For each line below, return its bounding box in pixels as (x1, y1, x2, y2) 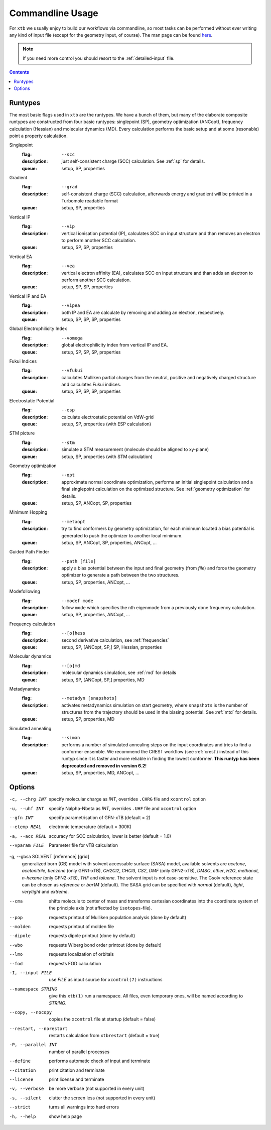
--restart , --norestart (9, 1026, 68, 1032)
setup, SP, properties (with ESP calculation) (61, 421, 152, 427)
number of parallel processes (49, 1049, 110, 1055)
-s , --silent (9, 1095, 42, 1101)
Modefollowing (9, 588, 40, 595)
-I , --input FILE (9, 970, 52, 975)
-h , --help (9, 1113, 36, 1119)
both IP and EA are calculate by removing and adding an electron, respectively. (61, 309, 224, 315)
